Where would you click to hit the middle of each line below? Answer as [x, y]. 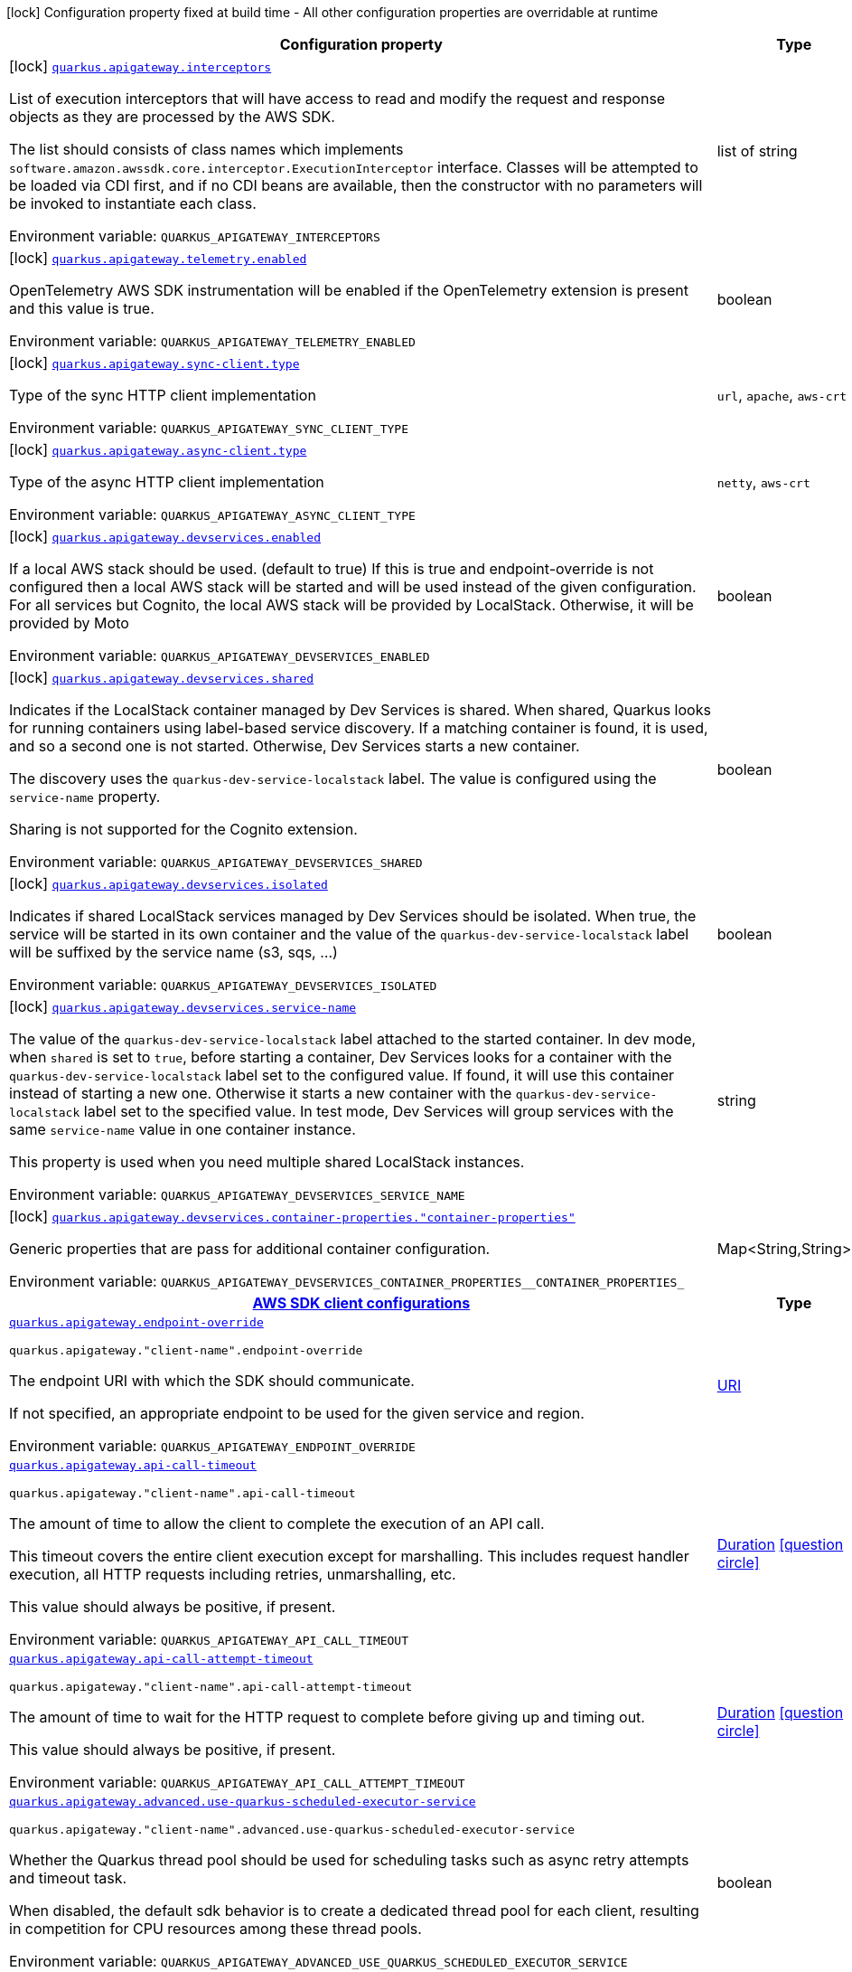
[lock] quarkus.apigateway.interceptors [140, 66]
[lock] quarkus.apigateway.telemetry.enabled [158, 258]
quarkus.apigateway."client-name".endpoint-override [186, 1350]
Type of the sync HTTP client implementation [163, 395]
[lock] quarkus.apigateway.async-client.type [158, 449]
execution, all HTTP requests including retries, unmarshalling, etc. [233, 1574]
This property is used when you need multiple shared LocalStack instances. [267, 1162]
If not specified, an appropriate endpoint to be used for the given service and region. [297, 1413]
